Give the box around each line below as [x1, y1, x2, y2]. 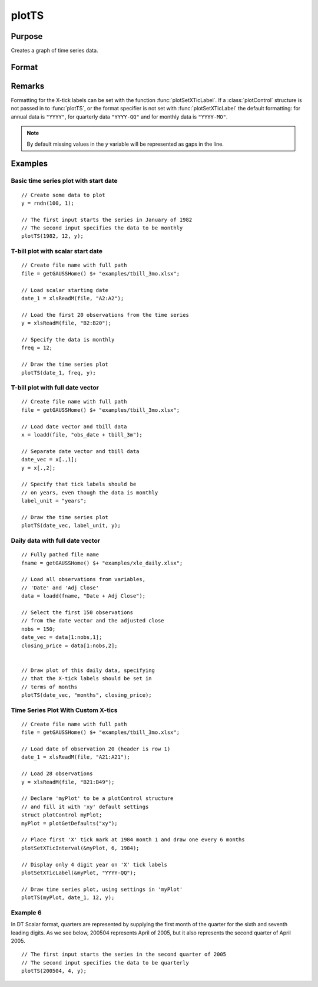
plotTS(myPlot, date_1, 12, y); [21, 894, 115, 901]
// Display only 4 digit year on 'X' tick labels [21, 861, 168, 868]
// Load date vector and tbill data [21, 423, 127, 430]
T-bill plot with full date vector [11, 383, 100, 392]
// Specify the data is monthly [21, 336, 115, 343]
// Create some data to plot [21, 192, 105, 198]
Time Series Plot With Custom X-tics [11, 706, 118, 714]
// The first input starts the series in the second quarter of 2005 [21, 951, 227, 958]
